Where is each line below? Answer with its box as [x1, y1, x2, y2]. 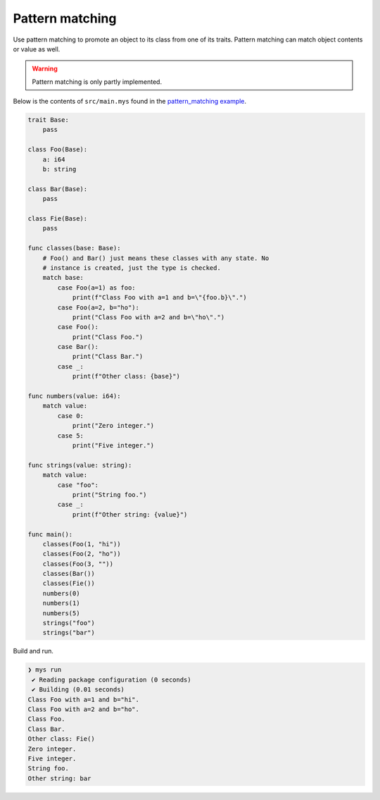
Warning [32, 64, 58, 73]
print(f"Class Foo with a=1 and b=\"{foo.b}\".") [72, 293, 247, 302]
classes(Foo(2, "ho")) [42, 550, 121, 558]
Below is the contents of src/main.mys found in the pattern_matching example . [13, 97, 246, 106]
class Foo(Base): [27, 145, 88, 154]
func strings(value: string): [27, 461, 132, 469]
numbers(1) [42, 599, 80, 608]
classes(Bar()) [42, 570, 95, 578]
